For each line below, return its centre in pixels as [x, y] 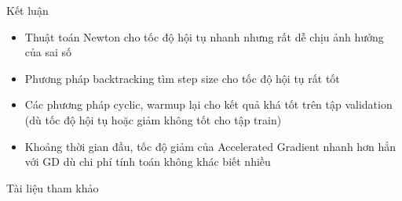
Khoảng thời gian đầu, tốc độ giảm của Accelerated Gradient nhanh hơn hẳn [210, 146]
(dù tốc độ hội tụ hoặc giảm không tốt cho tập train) [153, 119]
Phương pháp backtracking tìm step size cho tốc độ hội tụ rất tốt [182, 78]
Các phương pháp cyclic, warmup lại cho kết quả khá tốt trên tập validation [208, 104]
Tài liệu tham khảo [53, 187]
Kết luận [27, 10]
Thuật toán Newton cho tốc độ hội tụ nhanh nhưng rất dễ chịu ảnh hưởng [204, 36]
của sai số [48, 52]
